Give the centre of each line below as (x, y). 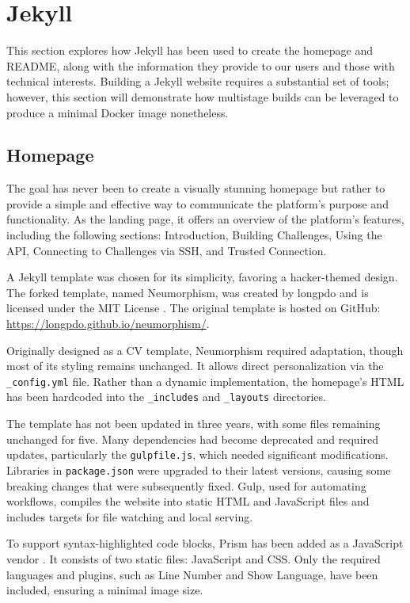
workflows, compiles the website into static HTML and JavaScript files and (188, 501)
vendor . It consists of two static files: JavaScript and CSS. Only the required (194, 559)
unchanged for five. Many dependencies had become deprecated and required (193, 439)
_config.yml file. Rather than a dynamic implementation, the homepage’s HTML (205, 381)
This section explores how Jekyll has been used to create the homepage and (190, 50)
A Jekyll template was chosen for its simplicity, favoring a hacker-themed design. (202, 277)
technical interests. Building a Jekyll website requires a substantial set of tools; (198, 81)
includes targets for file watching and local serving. (130, 516)
